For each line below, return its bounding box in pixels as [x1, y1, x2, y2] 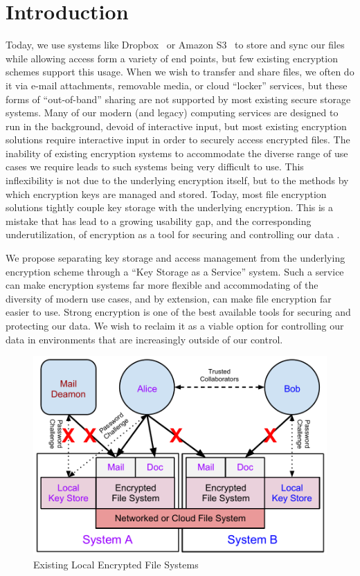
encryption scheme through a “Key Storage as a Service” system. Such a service [6, 264, 344, 278]
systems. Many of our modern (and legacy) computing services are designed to [6, 105, 339, 120]
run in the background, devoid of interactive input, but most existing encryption [6, 118, 347, 133]
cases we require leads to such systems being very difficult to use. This [6, 159, 304, 174]
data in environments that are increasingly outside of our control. [6, 332, 283, 346]
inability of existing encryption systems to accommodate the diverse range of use [6, 145, 348, 160]
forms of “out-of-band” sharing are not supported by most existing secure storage [6, 91, 351, 106]
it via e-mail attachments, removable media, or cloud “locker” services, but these [6, 78, 348, 92]
